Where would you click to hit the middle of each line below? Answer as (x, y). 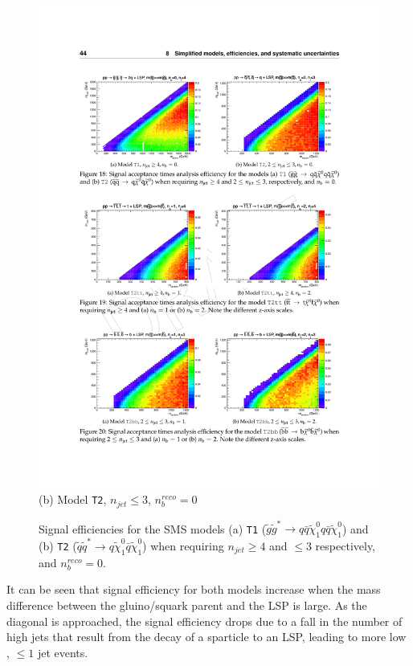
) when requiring (183, 545)
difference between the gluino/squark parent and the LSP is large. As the (187, 605)
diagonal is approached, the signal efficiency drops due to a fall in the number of (204, 621)
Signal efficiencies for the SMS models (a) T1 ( (153, 528)
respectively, (346, 545)
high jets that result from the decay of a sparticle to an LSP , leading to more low (206, 637)
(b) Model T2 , (73, 499)
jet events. (63, 652)
